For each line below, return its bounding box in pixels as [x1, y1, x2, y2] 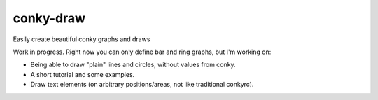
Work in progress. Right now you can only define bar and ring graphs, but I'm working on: [13, 48, 272, 56]
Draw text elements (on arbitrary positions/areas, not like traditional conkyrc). [30, 80, 254, 89]
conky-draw [13, 10, 86, 26]
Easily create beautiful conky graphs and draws [13, 35, 150, 43]
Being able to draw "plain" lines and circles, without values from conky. [30, 60, 236, 69]
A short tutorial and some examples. [30, 70, 135, 78]
